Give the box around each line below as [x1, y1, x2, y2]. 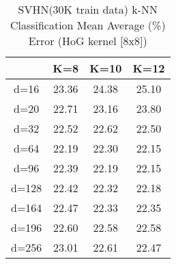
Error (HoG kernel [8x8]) [28, 33, 147, 49]
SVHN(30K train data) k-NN [18, 1, 158, 17]
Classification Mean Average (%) [10, 17, 166, 33]
